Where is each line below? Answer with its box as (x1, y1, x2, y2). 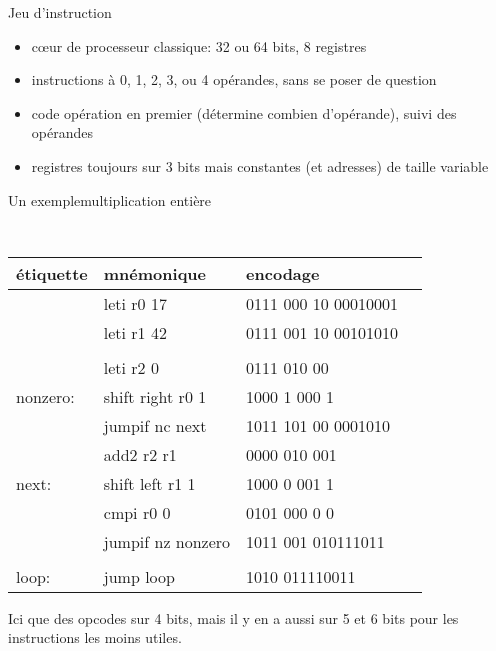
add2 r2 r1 (103, 442, 177, 466)
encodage (246, 261, 320, 285)
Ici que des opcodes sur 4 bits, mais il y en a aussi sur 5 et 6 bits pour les (8, 607, 459, 628)
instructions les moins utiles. (8, 627, 182, 648)
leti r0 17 (103, 291, 167, 315)
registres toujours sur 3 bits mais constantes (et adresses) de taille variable (31, 155, 489, 176)
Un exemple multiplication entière (8, 189, 212, 210)
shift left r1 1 (103, 471, 196, 495)
